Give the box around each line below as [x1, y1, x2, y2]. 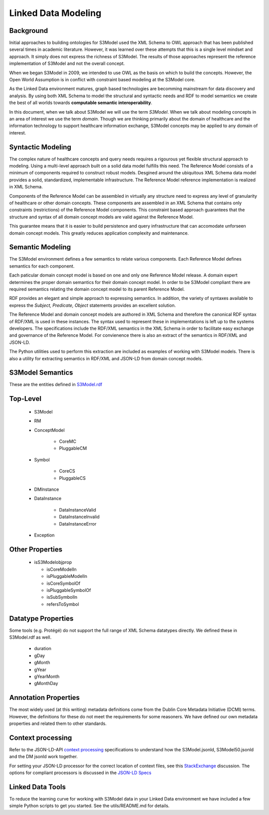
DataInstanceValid [59, 507, 97, 513]
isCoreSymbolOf [46, 580, 81, 586]
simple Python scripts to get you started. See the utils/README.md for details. [9, 803, 170, 809]
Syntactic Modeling [9, 142, 72, 151]
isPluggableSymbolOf [46, 587, 91, 593]
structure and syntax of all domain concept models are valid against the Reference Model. [9, 214, 194, 220]
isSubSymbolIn [46, 594, 78, 600]
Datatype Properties [9, 614, 74, 623]
